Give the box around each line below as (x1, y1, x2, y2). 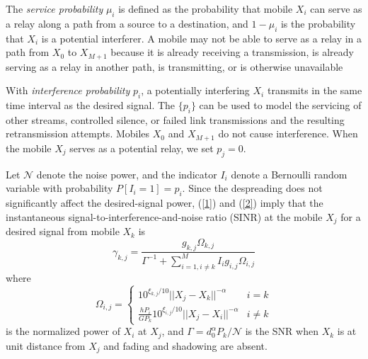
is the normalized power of (6, 324, 120, 338)
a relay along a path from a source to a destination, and (6, 16, 248, 30)
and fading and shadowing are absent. (103, 338, 268, 353)
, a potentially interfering (141, 83, 250, 98)
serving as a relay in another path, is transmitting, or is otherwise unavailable (6, 59, 343, 74)
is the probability (280, 16, 356, 30)
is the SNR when (245, 324, 318, 338)
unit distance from (6, 338, 86, 353)
